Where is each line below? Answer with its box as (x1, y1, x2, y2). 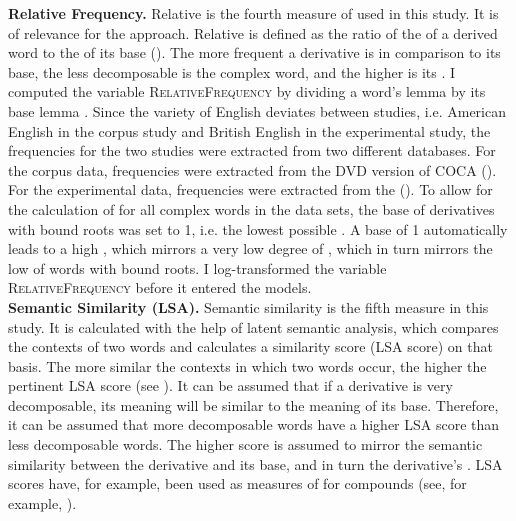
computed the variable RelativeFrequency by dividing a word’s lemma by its (8, 81, 486, 102)
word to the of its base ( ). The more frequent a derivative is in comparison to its (8, 42, 501, 63)
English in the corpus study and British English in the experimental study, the (8, 120, 491, 141)
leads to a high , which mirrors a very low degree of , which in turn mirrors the (8, 238, 493, 259)
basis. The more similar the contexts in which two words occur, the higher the (8, 355, 487, 376)
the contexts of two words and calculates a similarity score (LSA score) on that (8, 336, 493, 357)
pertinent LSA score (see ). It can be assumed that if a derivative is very (8, 375, 453, 396)
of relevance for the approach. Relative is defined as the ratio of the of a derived (8, 22, 498, 43)
